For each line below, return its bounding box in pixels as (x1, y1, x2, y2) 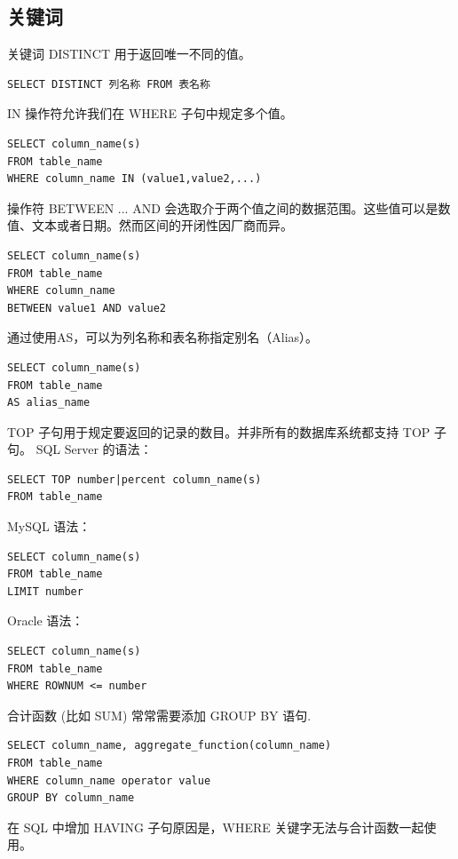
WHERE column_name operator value (7, 774, 211, 787)
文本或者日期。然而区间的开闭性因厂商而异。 (31, 216, 293, 235)
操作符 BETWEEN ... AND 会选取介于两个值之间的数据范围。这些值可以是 (7, 198, 438, 217)
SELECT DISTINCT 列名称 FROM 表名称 (7, 77, 210, 91)
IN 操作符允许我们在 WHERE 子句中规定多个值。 (7, 104, 293, 123)
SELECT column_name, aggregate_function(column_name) (7, 739, 332, 752)
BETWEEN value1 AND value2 (7, 301, 166, 314)
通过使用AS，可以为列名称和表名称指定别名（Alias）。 (7, 328, 319, 346)
